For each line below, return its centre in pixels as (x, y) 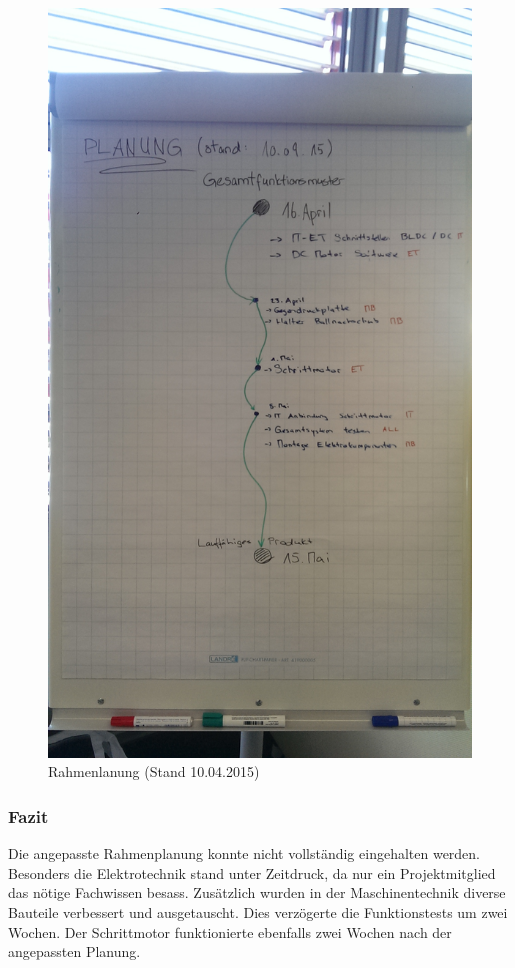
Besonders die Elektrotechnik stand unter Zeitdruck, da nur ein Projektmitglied (252, 872)
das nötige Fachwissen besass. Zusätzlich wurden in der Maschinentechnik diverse (257, 892)
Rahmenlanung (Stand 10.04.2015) (154, 771)
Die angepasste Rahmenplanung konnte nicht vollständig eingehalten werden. (244, 853)
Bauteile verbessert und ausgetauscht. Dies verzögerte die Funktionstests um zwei (258, 912)
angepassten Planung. (74, 951)
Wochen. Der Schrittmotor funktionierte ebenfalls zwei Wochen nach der (230, 931)
